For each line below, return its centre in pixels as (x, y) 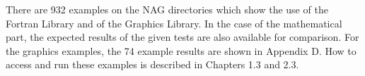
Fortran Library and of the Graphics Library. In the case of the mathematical (174, 23)
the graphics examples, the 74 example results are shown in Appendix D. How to (181, 50)
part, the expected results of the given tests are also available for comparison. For (182, 37)
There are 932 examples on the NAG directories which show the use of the (167, 9)
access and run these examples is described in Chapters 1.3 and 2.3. (152, 64)
